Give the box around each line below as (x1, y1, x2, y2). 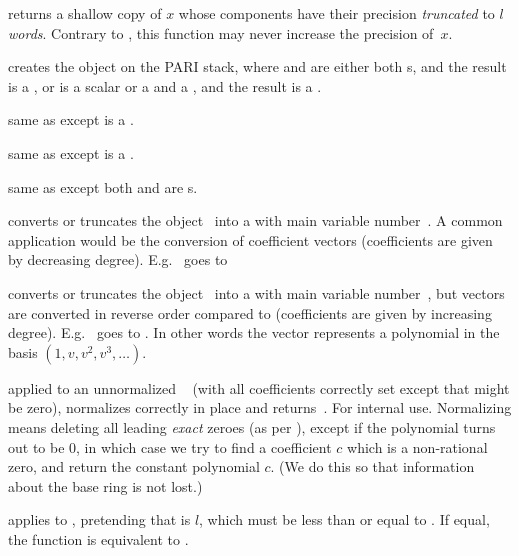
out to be (8, 436, 65, 457)
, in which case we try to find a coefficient (76, 436, 332, 457)
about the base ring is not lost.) (8, 475, 203, 496)
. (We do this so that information (270, 456, 475, 477)
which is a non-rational (347, 436, 488, 457)
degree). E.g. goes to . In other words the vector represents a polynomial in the (8, 322, 500, 343)
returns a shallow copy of (8, 3, 162, 23)
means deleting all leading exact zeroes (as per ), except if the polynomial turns (8, 416, 496, 437)
